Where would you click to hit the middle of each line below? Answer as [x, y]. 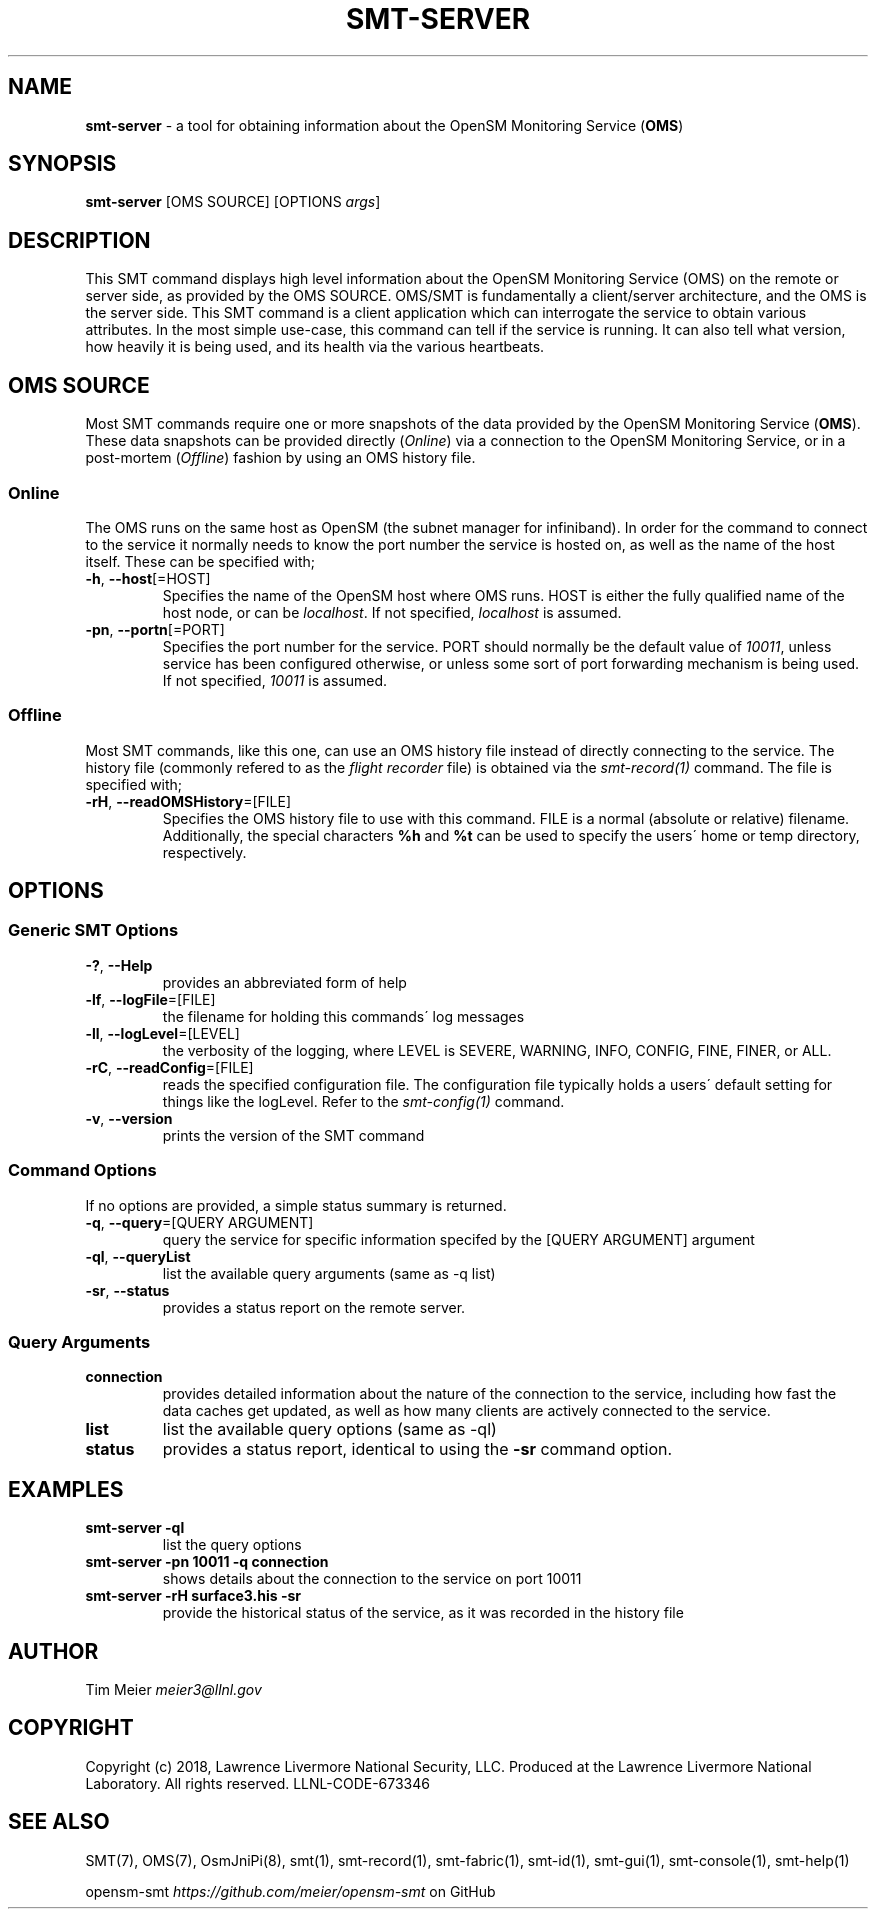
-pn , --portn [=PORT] [155, 629]
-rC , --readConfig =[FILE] [169, 1067]
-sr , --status [127, 1290]
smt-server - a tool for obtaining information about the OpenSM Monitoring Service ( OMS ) [384, 125]
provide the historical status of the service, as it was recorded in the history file [423, 1613]
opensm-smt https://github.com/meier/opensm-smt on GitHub [290, 1891]
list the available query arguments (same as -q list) [329, 1273]
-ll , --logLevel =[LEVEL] [162, 1033]
